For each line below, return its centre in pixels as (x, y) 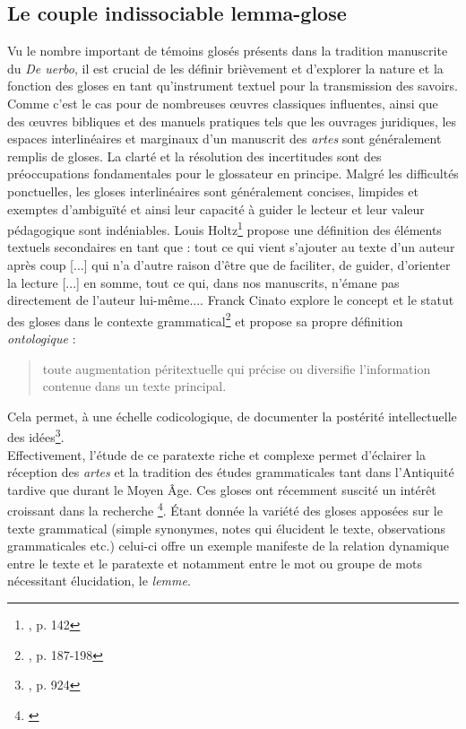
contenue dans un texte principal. (134, 386)
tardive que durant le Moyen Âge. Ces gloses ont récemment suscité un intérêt (222, 489)
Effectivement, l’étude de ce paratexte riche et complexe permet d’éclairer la (216, 454)
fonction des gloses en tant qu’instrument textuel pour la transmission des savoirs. (233, 86)
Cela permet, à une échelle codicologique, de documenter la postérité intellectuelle (232, 416)
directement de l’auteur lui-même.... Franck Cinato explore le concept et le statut (231, 300)
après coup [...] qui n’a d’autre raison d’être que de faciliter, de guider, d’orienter (229, 264)
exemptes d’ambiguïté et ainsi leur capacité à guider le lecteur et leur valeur (216, 208)
